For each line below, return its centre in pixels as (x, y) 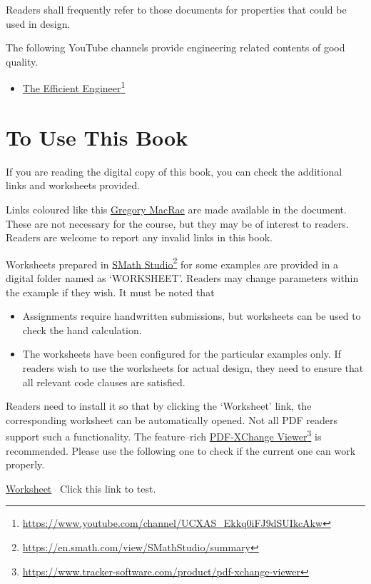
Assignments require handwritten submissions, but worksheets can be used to (192, 316)
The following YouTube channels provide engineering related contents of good (176, 47)
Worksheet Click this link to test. (81, 488)
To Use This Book (97, 137)
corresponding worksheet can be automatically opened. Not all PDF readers (172, 419)
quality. (22, 61)
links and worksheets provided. (73, 185)
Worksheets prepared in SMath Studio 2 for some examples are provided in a (172, 263)
